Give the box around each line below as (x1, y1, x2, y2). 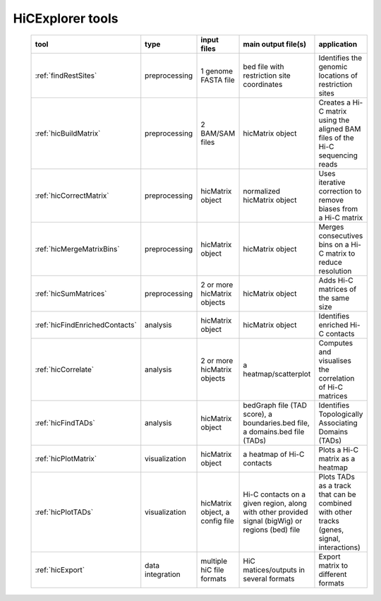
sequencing (318, 150, 358, 160)
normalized (243, 186, 281, 196)
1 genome (200, 66, 233, 76)
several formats (243, 573, 296, 583)
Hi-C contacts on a (243, 489, 306, 499)
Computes (318, 338, 353, 347)
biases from (318, 203, 358, 213)
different (318, 569, 347, 579)
